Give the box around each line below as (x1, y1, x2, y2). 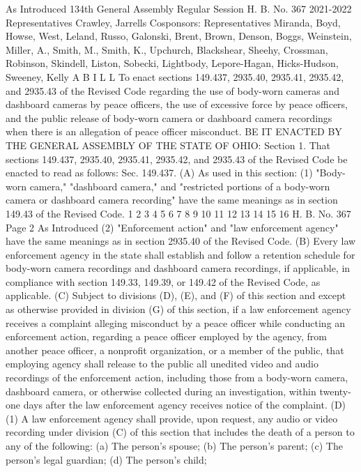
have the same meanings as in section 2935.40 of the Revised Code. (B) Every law (6, 234, 356, 248)
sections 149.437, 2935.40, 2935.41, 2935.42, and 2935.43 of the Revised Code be (6, 151, 348, 166)
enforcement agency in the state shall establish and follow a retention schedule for (6, 247, 355, 261)
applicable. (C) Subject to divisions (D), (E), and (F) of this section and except (6, 288, 346, 303)
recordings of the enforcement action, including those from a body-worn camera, (6, 370, 348, 385)
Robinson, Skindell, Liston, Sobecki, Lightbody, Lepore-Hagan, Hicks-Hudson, (6, 56, 339, 70)
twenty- (319, 383, 351, 398)
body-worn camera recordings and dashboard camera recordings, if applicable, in (6, 261, 351, 275)
